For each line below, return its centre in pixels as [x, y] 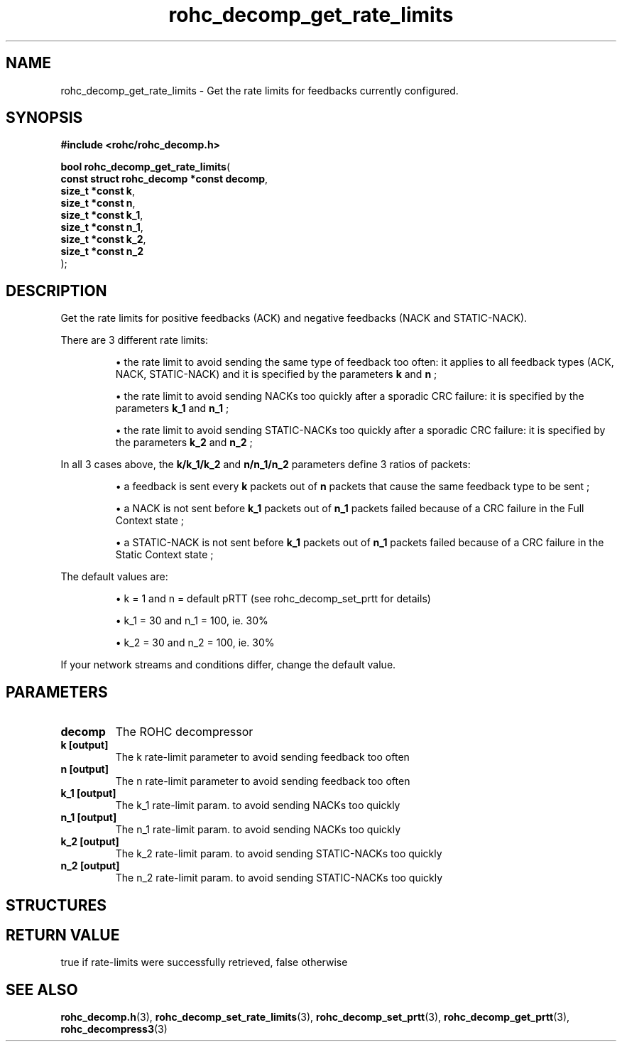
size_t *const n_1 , [102, 227]
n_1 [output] [89, 818]
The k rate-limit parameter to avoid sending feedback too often [262, 757]
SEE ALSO [42, 989]
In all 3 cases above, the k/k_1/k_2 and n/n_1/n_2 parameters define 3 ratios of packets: [266, 465]
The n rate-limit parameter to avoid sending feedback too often [263, 781]
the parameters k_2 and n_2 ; [184, 443]
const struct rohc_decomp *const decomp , [164, 179]
